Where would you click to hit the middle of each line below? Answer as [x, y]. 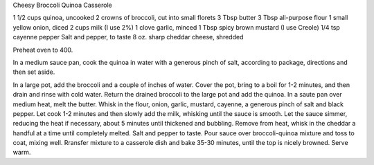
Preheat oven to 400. [43, 50]
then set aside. [34, 72]
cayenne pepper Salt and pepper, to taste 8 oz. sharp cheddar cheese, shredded [128, 37]
